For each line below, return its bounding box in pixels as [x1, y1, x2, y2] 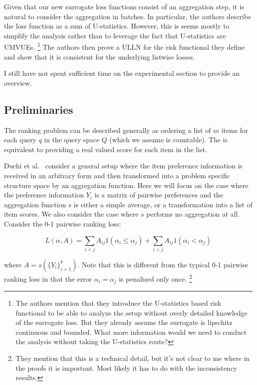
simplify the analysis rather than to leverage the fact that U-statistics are [4, 30, 226, 40]
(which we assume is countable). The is [109, 134, 228, 145]
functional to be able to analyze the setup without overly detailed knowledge [15, 307, 248, 318]
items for [221, 125, 249, 135]
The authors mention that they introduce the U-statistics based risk [15, 297, 221, 308]
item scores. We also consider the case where [4, 209, 139, 219]
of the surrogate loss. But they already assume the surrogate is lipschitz [15, 317, 233, 327]
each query [4, 134, 37, 145]
